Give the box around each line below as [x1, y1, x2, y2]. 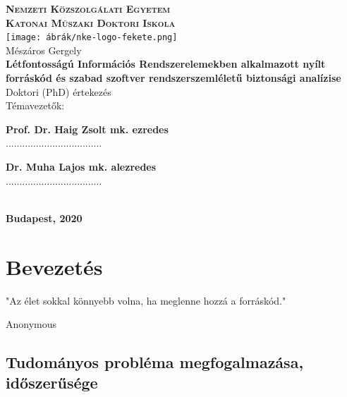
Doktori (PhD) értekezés [6, 84, 111, 99]
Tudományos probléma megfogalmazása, [6, 351, 304, 373]
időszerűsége [6, 372, 98, 393]
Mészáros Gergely [6, 42, 82, 57]
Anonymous [6, 317, 57, 331]
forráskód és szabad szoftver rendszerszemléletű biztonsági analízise [6, 71, 341, 85]
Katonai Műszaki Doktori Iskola [6, 15, 176, 30]
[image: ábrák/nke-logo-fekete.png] [6, 32, 178, 43]
